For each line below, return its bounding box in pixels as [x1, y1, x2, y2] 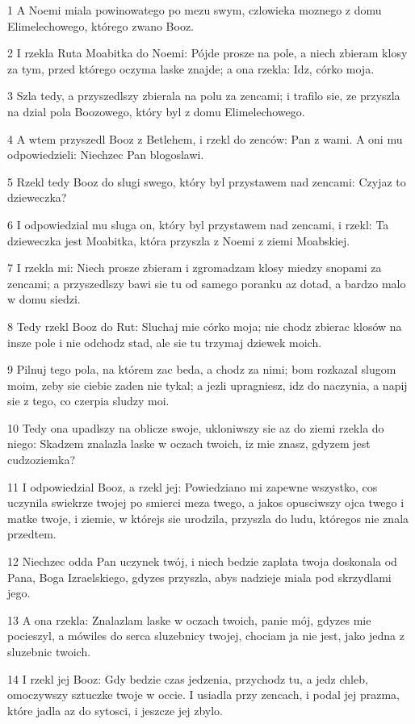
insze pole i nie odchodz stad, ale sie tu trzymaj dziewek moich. [7, 333, 322, 350]
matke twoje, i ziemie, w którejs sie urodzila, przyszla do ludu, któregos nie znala [7, 509, 409, 526]
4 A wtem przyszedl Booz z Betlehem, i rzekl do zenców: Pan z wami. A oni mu [7, 130, 403, 147]
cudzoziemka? [7, 451, 75, 468]
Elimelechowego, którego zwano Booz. [7, 17, 194, 34]
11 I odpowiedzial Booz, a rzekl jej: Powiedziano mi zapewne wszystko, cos [7, 478, 378, 495]
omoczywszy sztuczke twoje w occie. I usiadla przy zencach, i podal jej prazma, [7, 686, 400, 703]
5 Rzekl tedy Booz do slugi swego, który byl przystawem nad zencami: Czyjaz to [7, 173, 406, 190]
